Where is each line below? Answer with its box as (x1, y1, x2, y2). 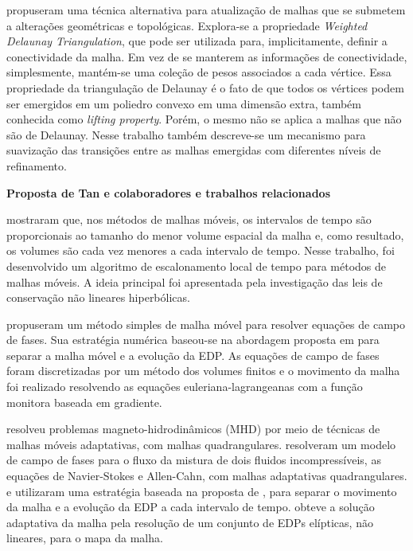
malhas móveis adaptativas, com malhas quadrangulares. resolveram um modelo (6, 436, 396, 452)
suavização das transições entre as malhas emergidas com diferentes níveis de (6, 142, 381, 158)
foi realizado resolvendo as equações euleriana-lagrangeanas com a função (6, 378, 363, 395)
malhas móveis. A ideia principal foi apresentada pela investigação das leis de (6, 273, 383, 290)
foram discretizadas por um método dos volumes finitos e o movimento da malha (6, 362, 400, 379)
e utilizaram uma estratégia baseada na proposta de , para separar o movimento (6, 483, 397, 499)
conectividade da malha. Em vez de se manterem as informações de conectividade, (6, 48, 407, 64)
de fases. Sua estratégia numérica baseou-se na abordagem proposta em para (6, 331, 380, 348)
